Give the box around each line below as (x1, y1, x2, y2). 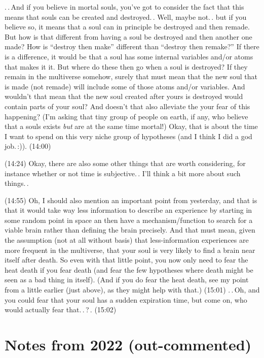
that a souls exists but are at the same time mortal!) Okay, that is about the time (5, 121, 258, 132)
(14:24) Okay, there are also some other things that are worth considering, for (5, 157, 246, 168)
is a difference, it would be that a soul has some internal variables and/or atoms (5, 51, 253, 61)
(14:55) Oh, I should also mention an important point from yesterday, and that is (5, 194, 257, 205)
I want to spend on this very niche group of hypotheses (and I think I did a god (5, 131, 252, 141)
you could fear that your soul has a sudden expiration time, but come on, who (5, 294, 247, 305)
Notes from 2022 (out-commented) (5, 334, 252, 354)
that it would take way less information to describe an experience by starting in (5, 205, 252, 215)
